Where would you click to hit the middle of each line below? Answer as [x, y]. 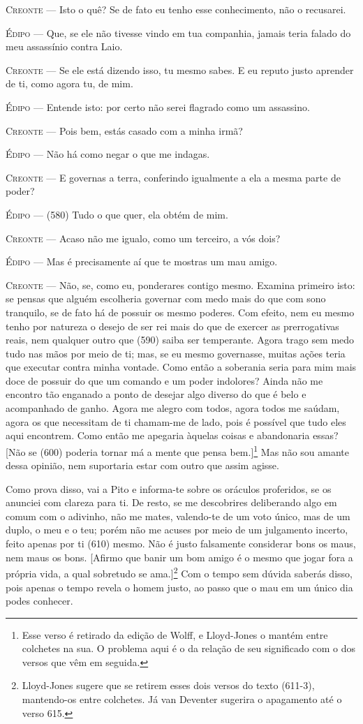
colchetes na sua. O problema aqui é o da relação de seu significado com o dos [188, 648]
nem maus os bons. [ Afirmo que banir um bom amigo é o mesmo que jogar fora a [179, 557]
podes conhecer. [39, 601]
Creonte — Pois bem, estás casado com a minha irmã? [124, 130]
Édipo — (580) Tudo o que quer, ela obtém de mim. [117, 214]
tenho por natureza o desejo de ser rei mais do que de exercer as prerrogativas [172, 326]
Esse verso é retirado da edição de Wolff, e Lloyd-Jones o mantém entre [175, 634]
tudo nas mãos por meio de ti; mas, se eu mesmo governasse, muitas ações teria [176, 353]
